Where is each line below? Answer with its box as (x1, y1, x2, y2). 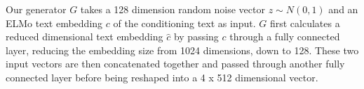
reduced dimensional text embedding (6, 29, 163, 44)
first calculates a (269, 15, 340, 30)
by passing (173, 29, 219, 44)
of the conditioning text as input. (113, 15, 256, 30)
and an (328, 2, 358, 16)
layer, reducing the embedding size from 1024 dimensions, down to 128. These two (6, 42, 359, 57)
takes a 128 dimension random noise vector (80, 2, 265, 16)
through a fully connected (229, 29, 340, 44)
